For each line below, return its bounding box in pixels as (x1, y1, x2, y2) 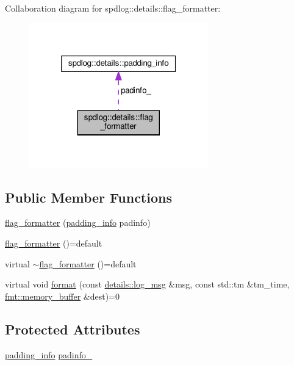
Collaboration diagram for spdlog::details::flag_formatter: (5, 2, 221, 14)
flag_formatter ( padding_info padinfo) (5, 216, 151, 229)
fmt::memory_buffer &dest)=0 (5, 289, 120, 302)
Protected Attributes (5, 319, 140, 338)
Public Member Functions (5, 187, 172, 206)
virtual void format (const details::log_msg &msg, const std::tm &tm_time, (5, 278, 290, 291)
